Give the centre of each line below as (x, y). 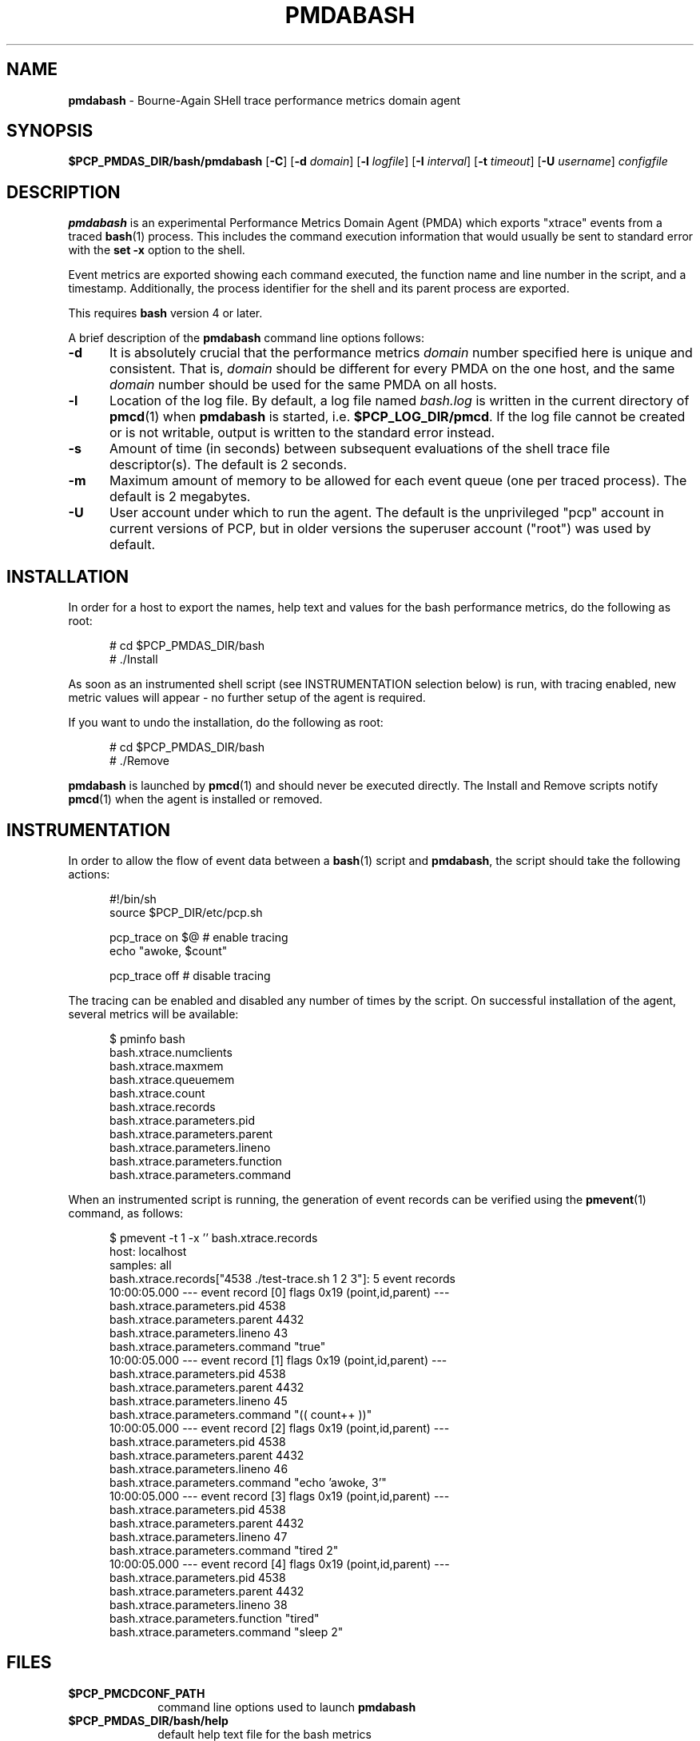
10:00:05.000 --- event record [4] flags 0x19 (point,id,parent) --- (280, 1564)
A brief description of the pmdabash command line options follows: (246, 338)
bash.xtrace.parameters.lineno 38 (199, 1604)
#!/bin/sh (133, 898)
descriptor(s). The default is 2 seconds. (228, 465)
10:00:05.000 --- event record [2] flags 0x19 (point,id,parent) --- (280, 1428)
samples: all (141, 1265)
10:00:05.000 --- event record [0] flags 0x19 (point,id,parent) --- (280, 1292)
